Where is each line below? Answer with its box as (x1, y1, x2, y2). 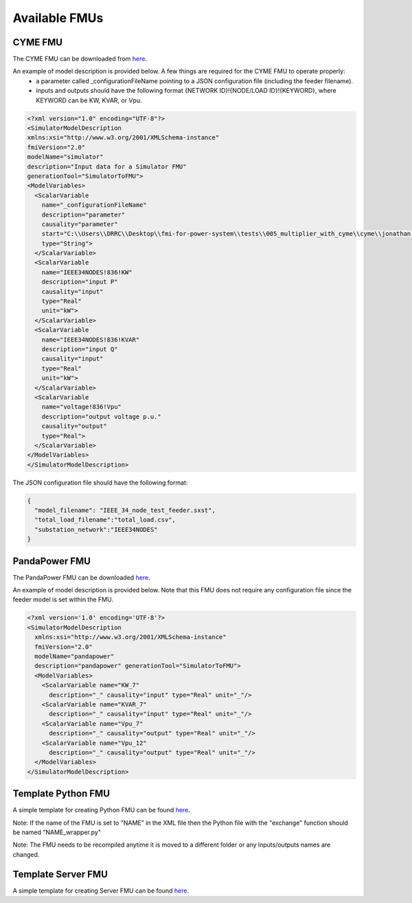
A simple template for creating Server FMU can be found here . (12, 887, 189, 895)
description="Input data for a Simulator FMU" (27, 162, 187, 170)
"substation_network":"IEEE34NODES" (34, 526, 158, 533)
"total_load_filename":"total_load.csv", (34, 516, 176, 524)
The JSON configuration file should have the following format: (12, 478, 188, 487)
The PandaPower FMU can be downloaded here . (12, 573, 150, 581)
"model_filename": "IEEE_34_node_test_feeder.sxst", (34, 506, 216, 515)
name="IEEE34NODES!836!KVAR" (41, 335, 140, 344)
